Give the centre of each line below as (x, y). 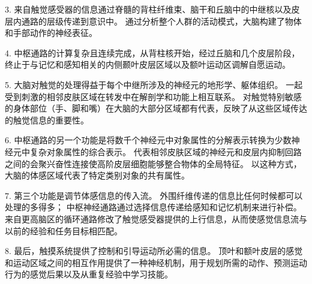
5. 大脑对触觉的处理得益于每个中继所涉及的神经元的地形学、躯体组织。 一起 (154, 84)
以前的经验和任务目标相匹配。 (64, 230)
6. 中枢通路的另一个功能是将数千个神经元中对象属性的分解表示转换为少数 (148, 140)
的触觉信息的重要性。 (47, 120)
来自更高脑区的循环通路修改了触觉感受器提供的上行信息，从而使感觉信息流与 (156, 218)
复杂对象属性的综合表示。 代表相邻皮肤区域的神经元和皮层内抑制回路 (166, 151)
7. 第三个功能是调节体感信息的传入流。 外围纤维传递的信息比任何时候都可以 (154, 195)
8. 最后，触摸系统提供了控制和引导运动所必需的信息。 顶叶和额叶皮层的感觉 (154, 251)
